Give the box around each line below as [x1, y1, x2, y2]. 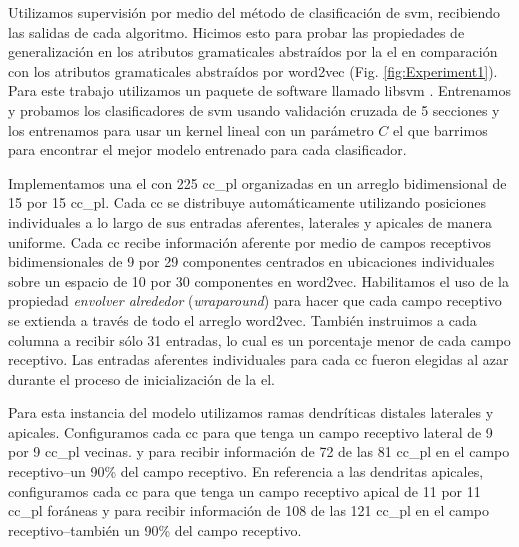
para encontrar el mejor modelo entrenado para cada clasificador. [8, 139, 407, 160]
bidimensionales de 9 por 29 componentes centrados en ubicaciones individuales [8, 251, 495, 272]
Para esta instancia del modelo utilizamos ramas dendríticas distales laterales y [8, 402, 494, 423]
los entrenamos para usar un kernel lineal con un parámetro [8, 119, 374, 140]
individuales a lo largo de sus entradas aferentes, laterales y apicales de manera [8, 211, 493, 232]
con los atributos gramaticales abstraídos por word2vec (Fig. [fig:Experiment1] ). [8, 60, 498, 81]
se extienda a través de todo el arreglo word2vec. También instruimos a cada [8, 309, 477, 330]
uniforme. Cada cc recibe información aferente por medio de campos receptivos [8, 231, 491, 252]
